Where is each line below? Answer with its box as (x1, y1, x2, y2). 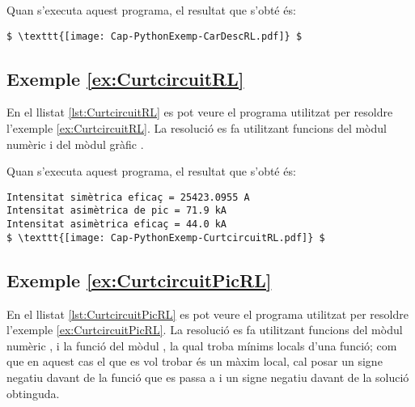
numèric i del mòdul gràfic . (6, 135, 144, 152)
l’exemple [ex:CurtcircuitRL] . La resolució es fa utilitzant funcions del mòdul (6, 120, 387, 137)
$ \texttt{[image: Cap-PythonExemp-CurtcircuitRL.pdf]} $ (6, 231, 325, 244)
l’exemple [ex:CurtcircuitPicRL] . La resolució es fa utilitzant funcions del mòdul (6, 321, 403, 338)
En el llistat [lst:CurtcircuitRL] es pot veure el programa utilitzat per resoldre (6, 104, 393, 121)
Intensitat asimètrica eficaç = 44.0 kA (6, 218, 227, 231)
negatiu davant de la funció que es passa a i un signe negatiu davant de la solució (6, 369, 409, 386)
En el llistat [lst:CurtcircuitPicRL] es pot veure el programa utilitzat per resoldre (6, 305, 409, 322)
